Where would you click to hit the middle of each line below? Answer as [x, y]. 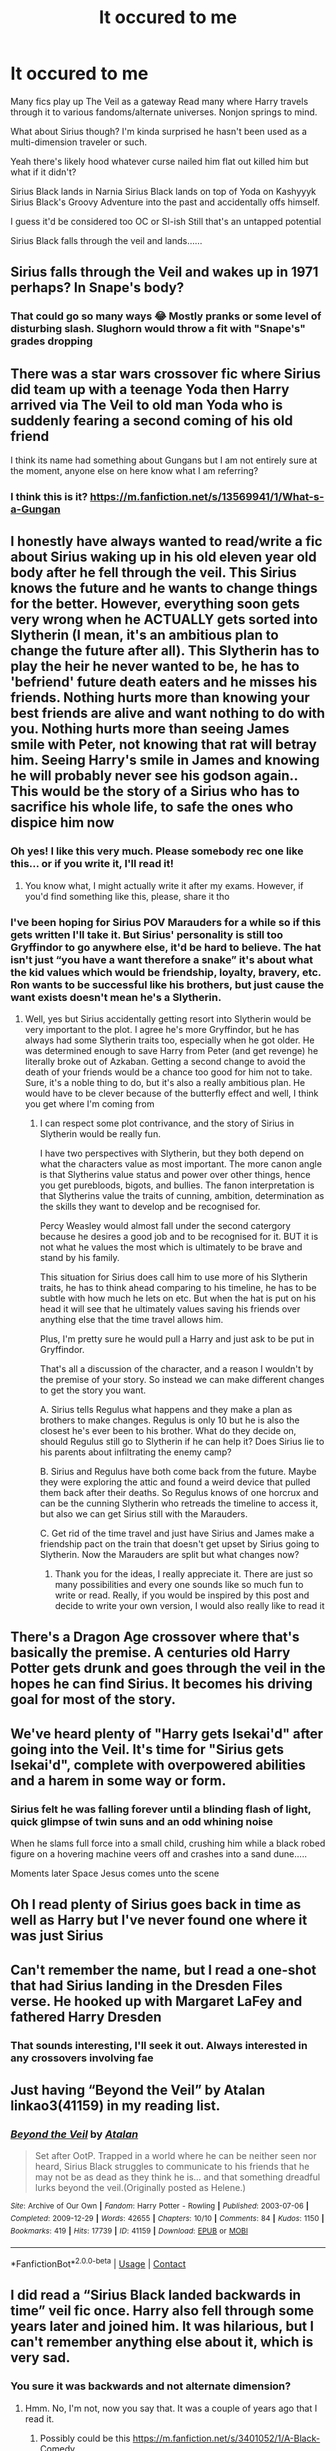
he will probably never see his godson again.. [154, 776]
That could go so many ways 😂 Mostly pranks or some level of [166, 316]
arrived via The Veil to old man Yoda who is [146, 404]
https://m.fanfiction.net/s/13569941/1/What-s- [207, 496]
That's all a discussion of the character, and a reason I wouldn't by [176, 1368]
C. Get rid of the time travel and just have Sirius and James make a [177, 1533]
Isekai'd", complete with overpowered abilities [158, 1764]
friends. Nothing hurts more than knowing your [160, 697]
